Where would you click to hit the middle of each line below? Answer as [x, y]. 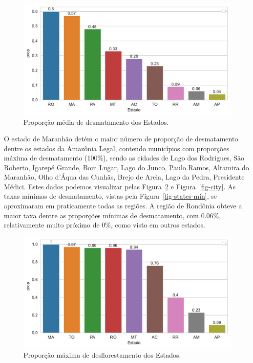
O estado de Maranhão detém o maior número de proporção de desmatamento [121, 138]
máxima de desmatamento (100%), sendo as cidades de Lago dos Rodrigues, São [124, 158]
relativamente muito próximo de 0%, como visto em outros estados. [105, 225]
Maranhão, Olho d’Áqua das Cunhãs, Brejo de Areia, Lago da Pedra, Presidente [124, 177]
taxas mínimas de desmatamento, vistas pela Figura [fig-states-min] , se [110, 196]
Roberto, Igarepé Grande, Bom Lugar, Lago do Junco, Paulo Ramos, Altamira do [126, 167]
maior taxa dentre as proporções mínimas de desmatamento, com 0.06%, [113, 215]
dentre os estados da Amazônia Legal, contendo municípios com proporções [117, 148]
